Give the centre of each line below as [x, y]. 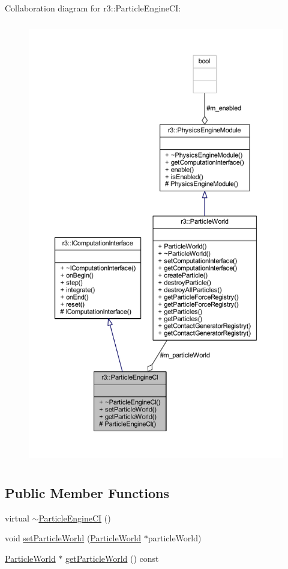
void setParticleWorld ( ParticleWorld [73, 538]
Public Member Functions [87, 492]
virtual [17, 518]
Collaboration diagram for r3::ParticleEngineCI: [93, 8]
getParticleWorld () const [112, 558]
